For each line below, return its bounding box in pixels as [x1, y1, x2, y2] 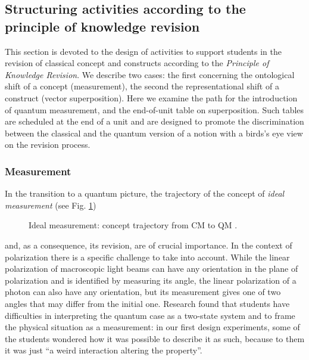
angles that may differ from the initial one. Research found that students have [5, 297, 290, 309]
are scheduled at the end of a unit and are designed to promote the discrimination [5, 115, 304, 128]
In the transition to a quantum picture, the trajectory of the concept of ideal [5, 187, 285, 200]
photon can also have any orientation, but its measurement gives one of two [5, 285, 281, 298]
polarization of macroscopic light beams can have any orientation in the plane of [5, 262, 298, 275]
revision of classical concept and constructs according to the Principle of [5, 57, 269, 69]
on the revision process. [5, 138, 90, 151]
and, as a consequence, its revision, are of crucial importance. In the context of [5, 238, 292, 251]
